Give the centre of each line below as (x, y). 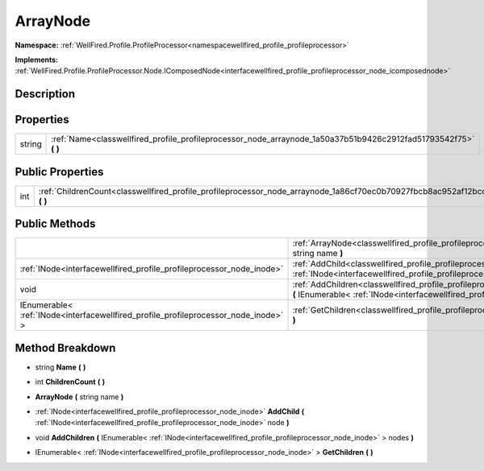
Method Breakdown (65, 347)
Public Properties (59, 172)
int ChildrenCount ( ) (70, 382)
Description (45, 94)
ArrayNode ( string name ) (79, 397)
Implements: (37, 60)
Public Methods (55, 224)
